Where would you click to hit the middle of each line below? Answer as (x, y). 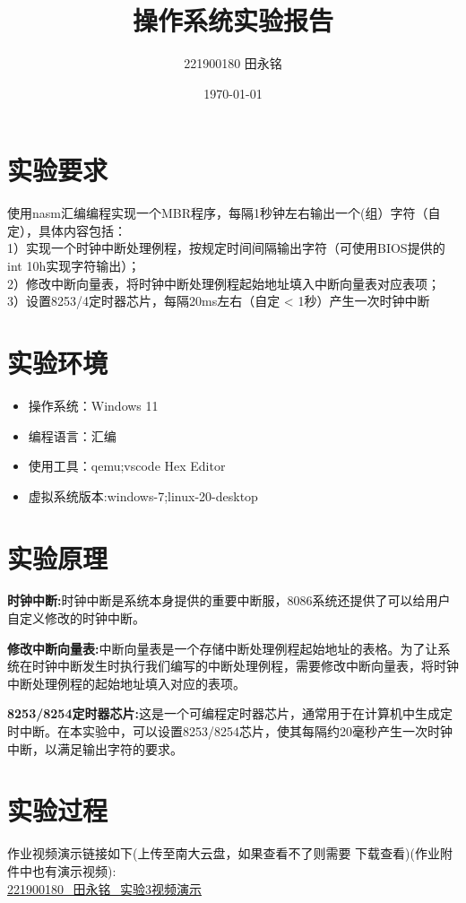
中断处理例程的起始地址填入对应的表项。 (126, 683)
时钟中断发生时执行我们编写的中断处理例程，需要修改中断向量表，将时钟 (245, 666)
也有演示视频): (74, 870)
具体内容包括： (82, 230)
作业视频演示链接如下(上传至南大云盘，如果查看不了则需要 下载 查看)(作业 (224, 853)
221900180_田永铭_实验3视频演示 (104, 888)
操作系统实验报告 (233, 20)
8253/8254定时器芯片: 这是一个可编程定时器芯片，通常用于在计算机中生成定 (230, 713)
